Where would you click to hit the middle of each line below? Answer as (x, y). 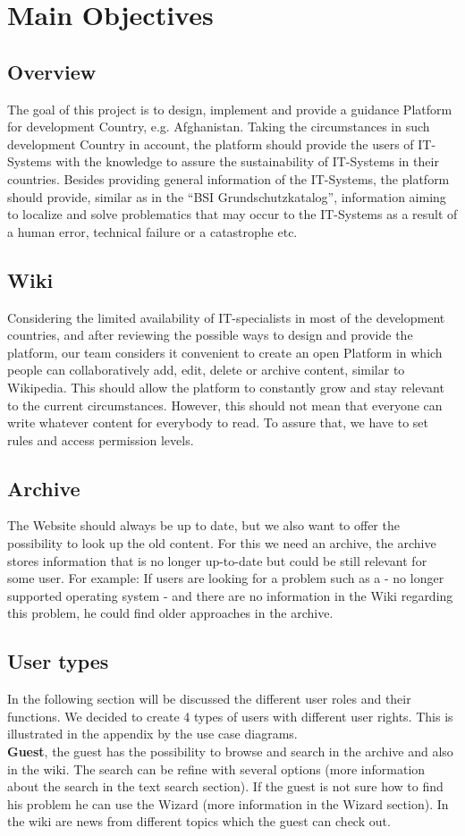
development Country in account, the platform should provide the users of (211, 144)
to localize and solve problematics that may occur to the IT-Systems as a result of (232, 214)
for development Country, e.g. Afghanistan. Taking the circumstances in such (219, 127)
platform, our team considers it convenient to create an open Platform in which (225, 352)
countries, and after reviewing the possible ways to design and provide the (210, 335)
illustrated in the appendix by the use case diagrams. (152, 734)
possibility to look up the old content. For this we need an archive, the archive (222, 543)
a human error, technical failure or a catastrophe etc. (152, 231)
